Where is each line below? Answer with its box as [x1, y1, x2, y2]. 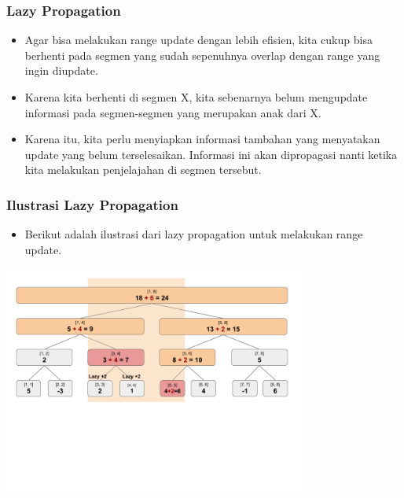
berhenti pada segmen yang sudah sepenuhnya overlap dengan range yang [24, 46, 380, 63]
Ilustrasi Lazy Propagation [6, 194, 178, 214]
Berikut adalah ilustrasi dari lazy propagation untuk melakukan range [24, 226, 363, 242]
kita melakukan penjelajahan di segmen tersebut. [24, 161, 262, 178]
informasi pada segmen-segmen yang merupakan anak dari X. [24, 104, 321, 120]
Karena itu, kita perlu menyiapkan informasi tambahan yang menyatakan [24, 131, 380, 147]
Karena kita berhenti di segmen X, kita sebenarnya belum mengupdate [24, 89, 368, 105]
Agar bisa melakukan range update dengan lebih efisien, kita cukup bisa [24, 31, 373, 48]
